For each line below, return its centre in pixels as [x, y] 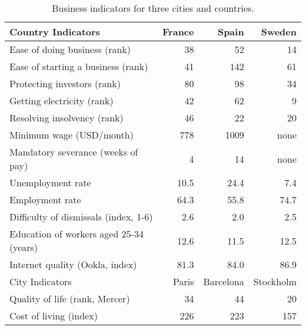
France [178, 32]
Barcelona [224, 281]
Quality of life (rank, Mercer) [70, 298]
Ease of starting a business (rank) [79, 66]
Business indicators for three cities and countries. [153, 8]
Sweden [279, 32]
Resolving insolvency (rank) [66, 118]
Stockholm [275, 281]
